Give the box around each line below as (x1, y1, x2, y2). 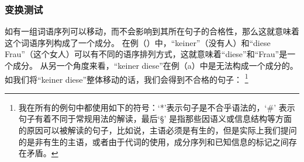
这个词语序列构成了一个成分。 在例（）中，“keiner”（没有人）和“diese (5, 36, 271, 48)
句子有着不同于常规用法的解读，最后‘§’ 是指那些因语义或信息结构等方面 (18, 112, 292, 125)
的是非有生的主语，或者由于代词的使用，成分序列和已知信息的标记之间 (18, 135, 289, 147)
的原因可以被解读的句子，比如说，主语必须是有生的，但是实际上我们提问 (18, 124, 297, 136)
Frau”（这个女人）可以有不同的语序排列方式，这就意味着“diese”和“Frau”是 (5, 48, 288, 60)
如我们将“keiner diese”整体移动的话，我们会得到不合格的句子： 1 (5, 71, 248, 85)
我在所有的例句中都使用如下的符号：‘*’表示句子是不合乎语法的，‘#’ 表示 (18, 101, 295, 113)
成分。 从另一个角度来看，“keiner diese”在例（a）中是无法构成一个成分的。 (12, 59, 298, 71)
